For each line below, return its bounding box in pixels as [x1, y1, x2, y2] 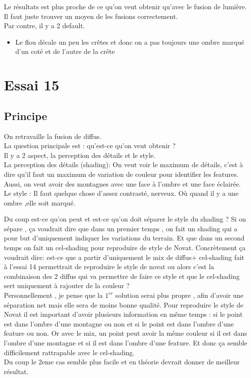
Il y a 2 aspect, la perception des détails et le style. [4, 150, 156, 160]
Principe [4, 108, 48, 123]
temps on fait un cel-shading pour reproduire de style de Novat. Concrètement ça [4, 242, 246, 253]
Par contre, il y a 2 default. [4, 20, 85, 31]
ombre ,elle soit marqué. [4, 197, 76, 207]
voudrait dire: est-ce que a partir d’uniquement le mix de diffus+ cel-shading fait [4, 252, 245, 262]
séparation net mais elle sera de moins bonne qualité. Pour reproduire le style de [4, 299, 244, 309]
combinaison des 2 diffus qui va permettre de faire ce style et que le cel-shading [4, 271, 240, 281]
